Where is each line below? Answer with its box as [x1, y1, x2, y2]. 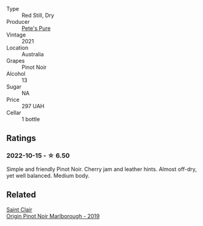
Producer [6, 18, 30, 25]
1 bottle [21, 115, 40, 123]
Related [6, 189, 37, 200]
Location [6, 44, 29, 51]
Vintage [6, 31, 26, 38]
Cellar [6, 109, 21, 116]
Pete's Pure [21, 24, 51, 32]
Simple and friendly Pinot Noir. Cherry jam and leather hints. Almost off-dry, [6, 165, 197, 173]
